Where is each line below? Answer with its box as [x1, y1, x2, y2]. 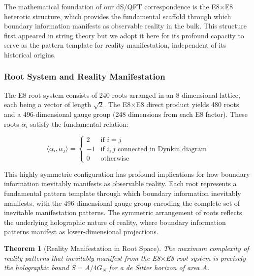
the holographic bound [4, 262, 69, 273]
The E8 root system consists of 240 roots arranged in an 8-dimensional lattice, [4, 89, 240, 100]
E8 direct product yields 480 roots [136, 99, 239, 110]
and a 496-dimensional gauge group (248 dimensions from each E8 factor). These [4, 109, 248, 119]
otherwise [100, 155, 129, 163]
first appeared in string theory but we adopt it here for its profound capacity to [4, 30, 244, 40]
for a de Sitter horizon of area [109, 262, 200, 273]
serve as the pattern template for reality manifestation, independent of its [4, 40, 226, 50]
